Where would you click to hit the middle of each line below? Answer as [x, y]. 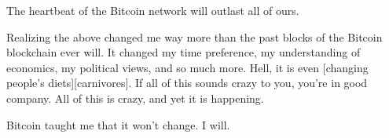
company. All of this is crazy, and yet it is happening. [135, 98]
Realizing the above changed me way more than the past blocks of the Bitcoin [194, 36]
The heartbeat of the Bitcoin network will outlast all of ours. [153, 10]
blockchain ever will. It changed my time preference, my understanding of [183, 52]
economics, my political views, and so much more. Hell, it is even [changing [187, 67]
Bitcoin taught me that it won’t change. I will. [118, 124]
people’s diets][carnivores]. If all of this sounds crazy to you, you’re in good [187, 83]
